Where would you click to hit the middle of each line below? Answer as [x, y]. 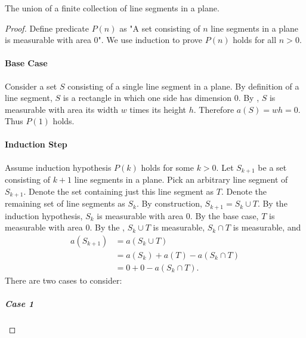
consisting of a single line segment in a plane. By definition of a [183, 86]
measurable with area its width [62, 109]
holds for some [167, 167]
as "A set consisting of [160, 28]
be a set [272, 167]
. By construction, [169, 203]
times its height [158, 109]
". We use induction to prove [150, 40]
